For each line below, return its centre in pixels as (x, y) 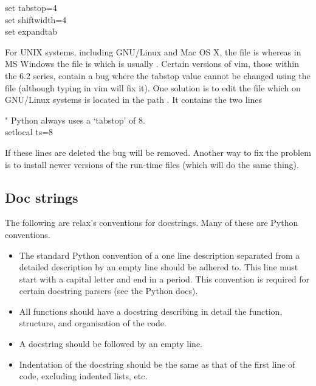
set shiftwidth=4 (36, 19)
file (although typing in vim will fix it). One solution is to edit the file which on (153, 87)
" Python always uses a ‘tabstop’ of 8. (75, 120)
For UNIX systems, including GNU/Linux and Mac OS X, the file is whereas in (153, 51)
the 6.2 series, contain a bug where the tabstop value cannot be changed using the (158, 75)
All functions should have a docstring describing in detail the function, (151, 311)
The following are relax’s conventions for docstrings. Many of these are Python (152, 223)
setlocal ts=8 (29, 132)
